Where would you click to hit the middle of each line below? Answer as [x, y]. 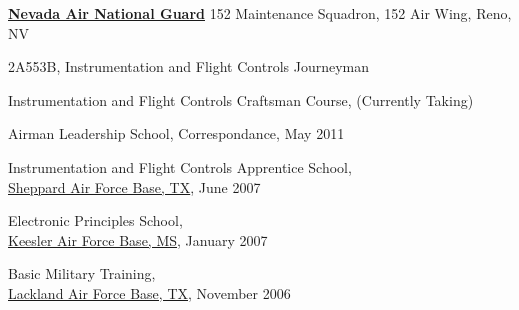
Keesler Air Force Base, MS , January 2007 [138, 239]
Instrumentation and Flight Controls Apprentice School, [180, 166]
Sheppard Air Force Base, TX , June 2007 [134, 186]
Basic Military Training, [82, 273]
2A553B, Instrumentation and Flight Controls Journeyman [189, 66]
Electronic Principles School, [95, 220]
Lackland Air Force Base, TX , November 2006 [149, 292]
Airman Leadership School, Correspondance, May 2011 [176, 133]
